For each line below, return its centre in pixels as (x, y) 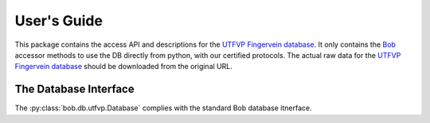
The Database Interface (74, 89)
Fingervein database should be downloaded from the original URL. (123, 67)
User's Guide (59, 21)
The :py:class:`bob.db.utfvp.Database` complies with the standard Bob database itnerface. (163, 108)
